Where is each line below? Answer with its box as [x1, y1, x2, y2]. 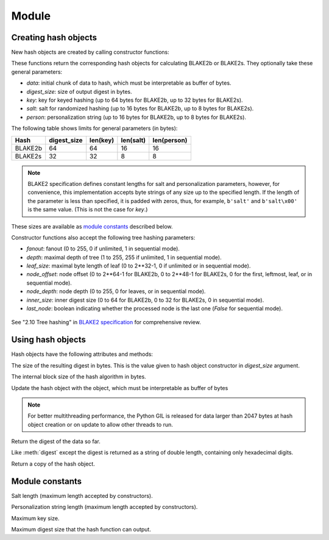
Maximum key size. [11, 514, 60, 522]
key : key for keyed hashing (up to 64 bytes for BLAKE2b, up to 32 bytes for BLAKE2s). [26, 96, 243, 104]
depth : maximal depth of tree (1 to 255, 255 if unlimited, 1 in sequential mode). [26, 254, 222, 261]
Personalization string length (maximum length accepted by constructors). [11, 503, 198, 511]
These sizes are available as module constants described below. [11, 222, 173, 230]
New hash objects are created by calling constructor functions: [11, 49, 170, 56]
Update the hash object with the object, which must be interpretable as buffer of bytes [11, 384, 228, 391]
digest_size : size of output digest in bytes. [26, 88, 132, 95]
